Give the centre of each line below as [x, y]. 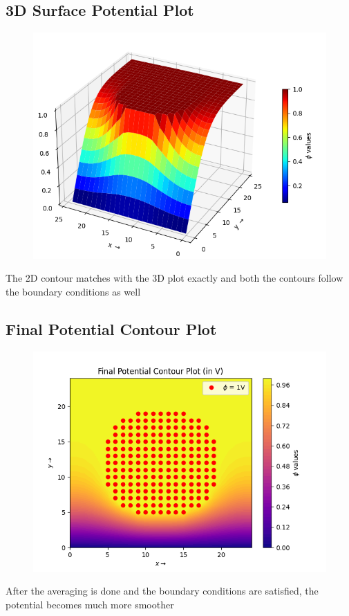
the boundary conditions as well [73, 291]
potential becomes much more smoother [90, 604]
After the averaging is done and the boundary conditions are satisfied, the [162, 591]
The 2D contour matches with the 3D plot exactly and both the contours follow [174, 278]
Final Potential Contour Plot [111, 328]
